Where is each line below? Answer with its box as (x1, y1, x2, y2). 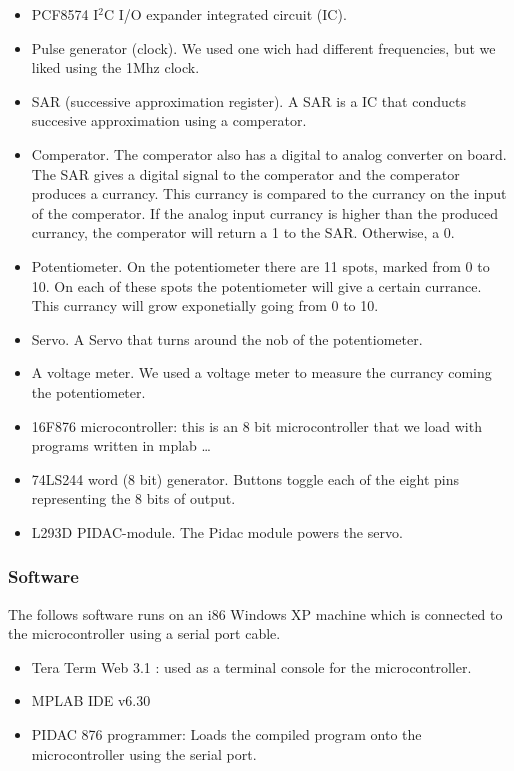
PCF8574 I (31, 4, 99, 24)
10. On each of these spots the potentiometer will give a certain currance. (31, 275, 482, 296)
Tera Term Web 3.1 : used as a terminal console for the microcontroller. (31, 656, 472, 677)
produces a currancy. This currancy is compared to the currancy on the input (31, 183, 507, 204)
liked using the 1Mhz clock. (31, 57, 200, 78)
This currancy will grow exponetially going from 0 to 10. (31, 295, 379, 316)
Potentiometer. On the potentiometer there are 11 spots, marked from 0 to (31, 255, 490, 276)
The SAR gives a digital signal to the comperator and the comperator (31, 163, 460, 184)
